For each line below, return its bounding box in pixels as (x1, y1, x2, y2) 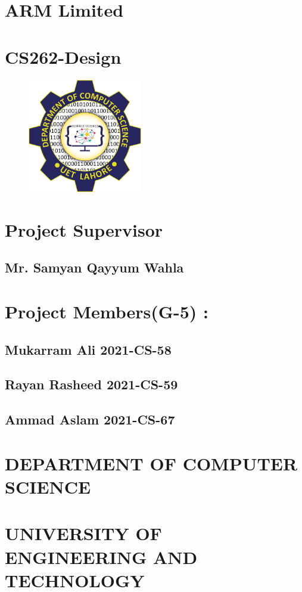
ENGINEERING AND (5, 544, 198, 569)
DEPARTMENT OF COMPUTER (5, 451, 298, 475)
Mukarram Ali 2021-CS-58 (5, 340, 172, 358)
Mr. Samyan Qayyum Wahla (5, 258, 184, 277)
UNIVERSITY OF (5, 521, 162, 545)
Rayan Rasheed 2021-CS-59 (5, 375, 178, 393)
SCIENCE (5, 474, 91, 498)
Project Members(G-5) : (5, 299, 209, 324)
